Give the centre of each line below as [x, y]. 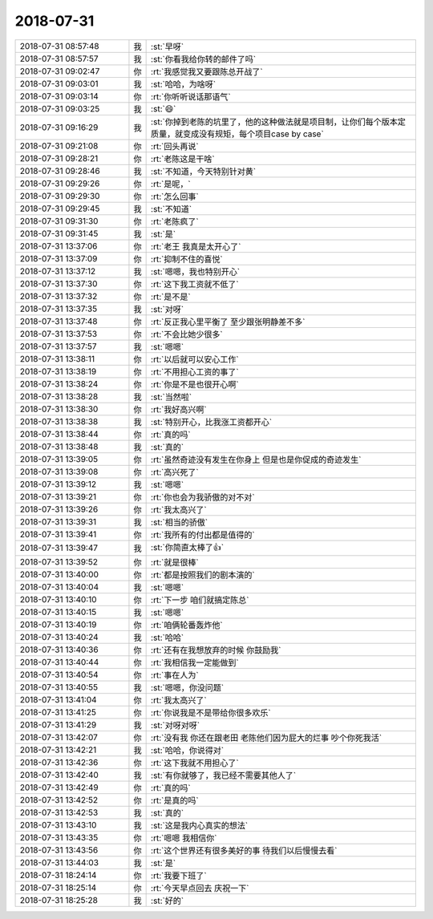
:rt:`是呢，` [171, 184]
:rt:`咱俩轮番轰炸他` [187, 625]
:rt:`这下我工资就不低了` [195, 284]
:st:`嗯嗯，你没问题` [188, 687]
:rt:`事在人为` [175, 675]
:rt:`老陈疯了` [175, 221]
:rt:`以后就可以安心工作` [195, 359]
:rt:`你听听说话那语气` [191, 96]
